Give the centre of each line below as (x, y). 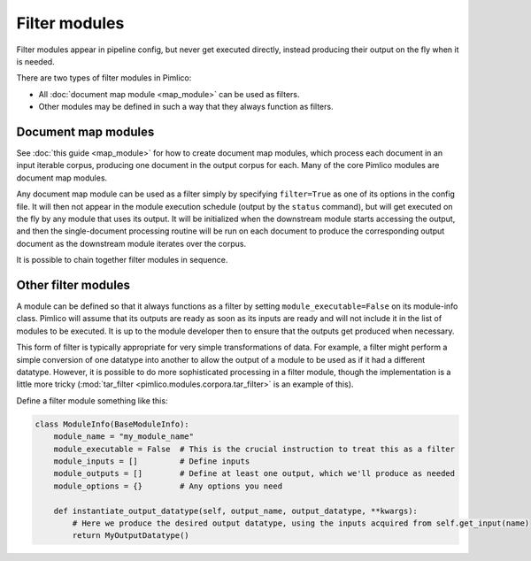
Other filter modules (73, 284)
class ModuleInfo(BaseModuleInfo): (112, 424)
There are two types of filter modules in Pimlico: (104, 78)
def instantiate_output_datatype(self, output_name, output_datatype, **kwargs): (235, 511)
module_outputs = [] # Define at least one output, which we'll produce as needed (254, 474)
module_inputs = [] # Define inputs (152, 461)
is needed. (35, 61)
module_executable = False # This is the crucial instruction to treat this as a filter (254, 449)
